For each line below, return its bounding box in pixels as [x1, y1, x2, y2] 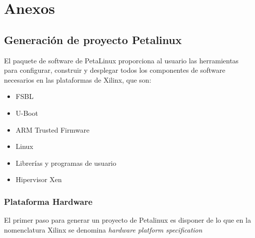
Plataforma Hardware [4, 195, 93, 207]
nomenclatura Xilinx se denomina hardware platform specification [4, 224, 202, 235]
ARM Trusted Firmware [15, 124, 90, 135]
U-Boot [15, 107, 38, 118]
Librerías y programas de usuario [15, 157, 117, 168]
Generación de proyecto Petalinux [4, 32, 182, 47]
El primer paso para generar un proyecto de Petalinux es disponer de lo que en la [4, 215, 251, 225]
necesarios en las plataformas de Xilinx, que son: [4, 74, 151, 85]
